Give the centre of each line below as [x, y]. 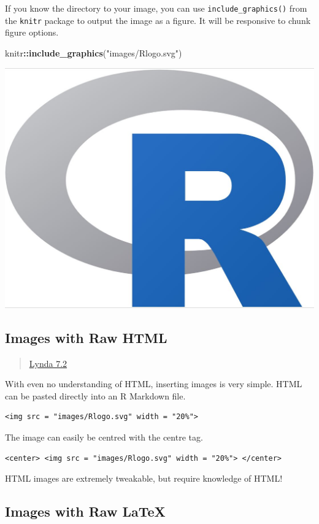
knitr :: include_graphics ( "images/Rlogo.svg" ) [94, 52]
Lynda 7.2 [48, 363]
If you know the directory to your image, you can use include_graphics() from [156, 8]
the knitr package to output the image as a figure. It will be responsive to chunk [158, 20]
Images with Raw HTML [86, 337]
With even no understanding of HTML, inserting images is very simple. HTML [154, 384]
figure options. [32, 32]
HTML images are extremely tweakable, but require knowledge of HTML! [144, 478]
